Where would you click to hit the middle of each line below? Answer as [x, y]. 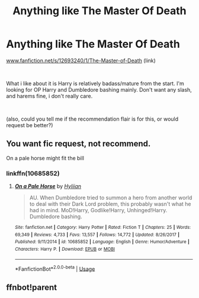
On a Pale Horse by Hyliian [48, 186]
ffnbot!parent [32, 287]
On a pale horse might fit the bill [45, 158]
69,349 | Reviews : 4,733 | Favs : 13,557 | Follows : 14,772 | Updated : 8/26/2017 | [97, 235]
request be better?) [30, 125]
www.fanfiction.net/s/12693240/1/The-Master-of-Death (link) [81, 60]
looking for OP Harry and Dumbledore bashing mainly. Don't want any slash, [99, 89]
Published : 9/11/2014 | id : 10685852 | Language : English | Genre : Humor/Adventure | [102, 242]
